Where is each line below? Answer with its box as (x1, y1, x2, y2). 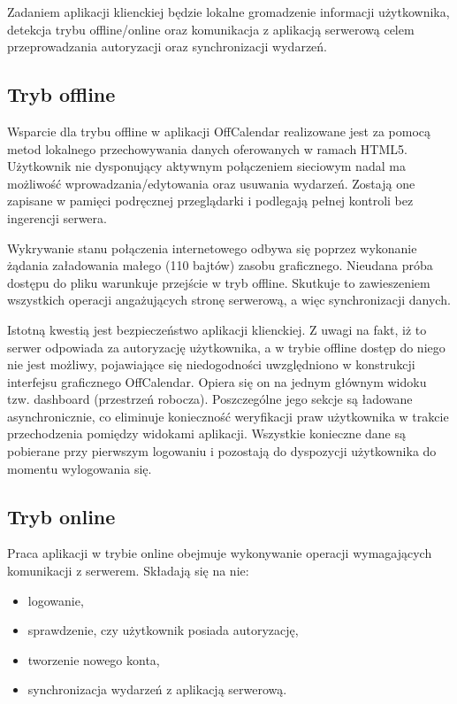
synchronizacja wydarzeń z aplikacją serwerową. (27, 680, 287, 699)
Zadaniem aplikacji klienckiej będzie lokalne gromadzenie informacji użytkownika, (7, 3, 450, 20)
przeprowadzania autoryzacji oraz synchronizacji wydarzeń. (7, 37, 327, 56)
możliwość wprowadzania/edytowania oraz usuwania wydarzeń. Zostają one (7, 174, 415, 192)
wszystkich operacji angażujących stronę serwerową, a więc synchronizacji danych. (7, 290, 451, 309)
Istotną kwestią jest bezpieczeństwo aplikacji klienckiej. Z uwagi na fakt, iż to (7, 320, 427, 338)
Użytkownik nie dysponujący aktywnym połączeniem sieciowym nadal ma (7, 157, 406, 175)
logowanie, (27, 591, 84, 609)
